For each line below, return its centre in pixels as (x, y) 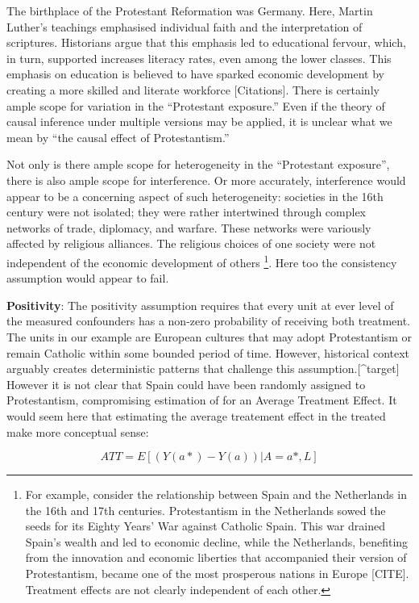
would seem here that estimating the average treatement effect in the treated (196, 415)
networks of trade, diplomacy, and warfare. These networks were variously (189, 227)
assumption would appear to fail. (88, 278)
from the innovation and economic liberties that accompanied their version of (216, 557)
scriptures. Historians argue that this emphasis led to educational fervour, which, (206, 42)
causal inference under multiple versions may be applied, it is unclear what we (199, 121)
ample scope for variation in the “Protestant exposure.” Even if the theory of (196, 105)
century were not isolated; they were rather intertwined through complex (187, 212)
